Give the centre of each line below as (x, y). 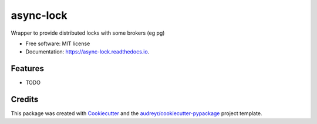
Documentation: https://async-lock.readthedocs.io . (87, 52)
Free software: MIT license (58, 43)
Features (27, 68)
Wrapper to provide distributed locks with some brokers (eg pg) (88, 33)
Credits (25, 100)
